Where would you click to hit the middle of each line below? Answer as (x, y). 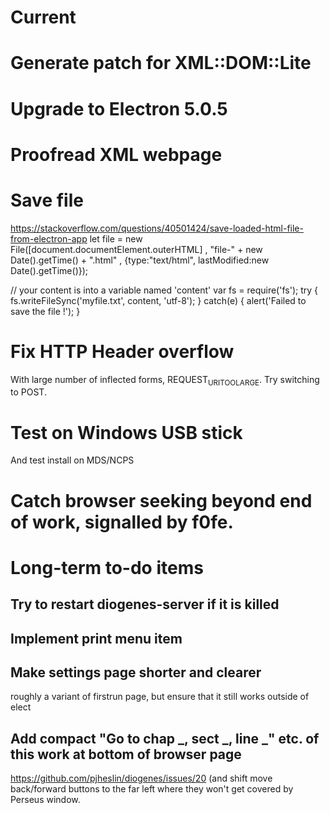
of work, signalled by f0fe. (122, 522)
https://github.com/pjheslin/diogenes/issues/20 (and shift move (141, 778)
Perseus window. (45, 800)
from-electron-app (49, 238)
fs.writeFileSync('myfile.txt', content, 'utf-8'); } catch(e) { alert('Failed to (158, 300)
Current (43, 17)
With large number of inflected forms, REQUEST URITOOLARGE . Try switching (165, 380)
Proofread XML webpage (116, 154)
